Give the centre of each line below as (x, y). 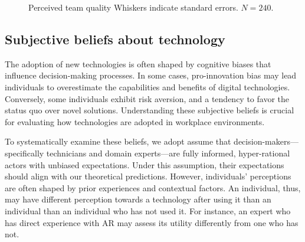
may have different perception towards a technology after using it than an (138, 199)
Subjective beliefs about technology (115, 39)
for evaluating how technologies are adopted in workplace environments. (135, 121)
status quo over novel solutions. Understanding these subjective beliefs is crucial (150, 110)
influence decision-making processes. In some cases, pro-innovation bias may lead (151, 75)
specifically (24, 153)
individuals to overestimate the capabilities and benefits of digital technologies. (147, 86)
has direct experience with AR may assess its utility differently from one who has (152, 222)
